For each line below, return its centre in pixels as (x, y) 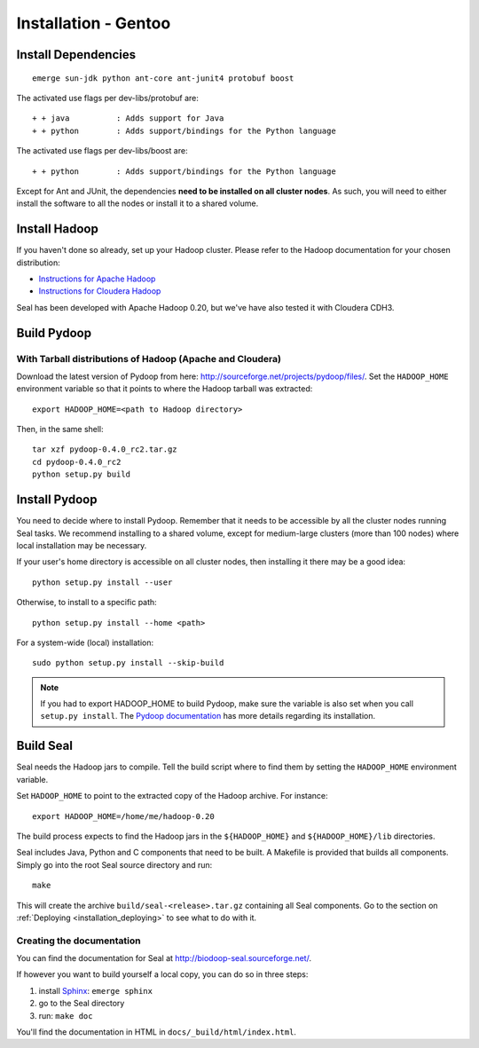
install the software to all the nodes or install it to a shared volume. (137, 203)
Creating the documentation (79, 941)
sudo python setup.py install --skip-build (128, 663)
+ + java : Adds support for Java (128, 118)
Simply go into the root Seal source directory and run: (114, 864)
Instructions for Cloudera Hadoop (100, 291)
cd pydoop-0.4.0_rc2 (77, 462)
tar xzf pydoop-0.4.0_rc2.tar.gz (105, 449)
